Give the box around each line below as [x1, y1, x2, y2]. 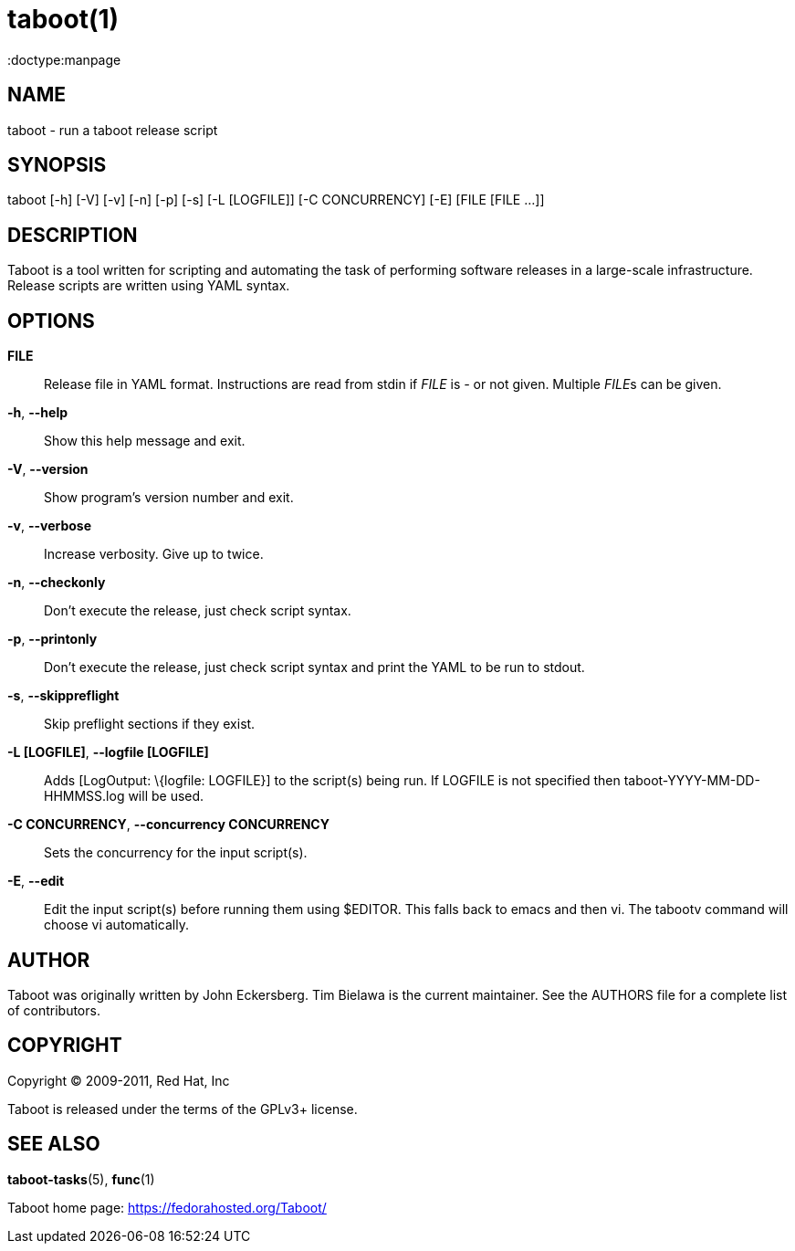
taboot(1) [7, 4, 120, 35]
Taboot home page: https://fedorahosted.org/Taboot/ [7, 1199, 327, 1215]
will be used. [128, 788, 204, 804]
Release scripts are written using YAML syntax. [7, 278, 290, 294]
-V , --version [7, 461, 89, 478]
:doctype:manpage [7, 51, 121, 68]
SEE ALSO [7, 1132, 100, 1156]
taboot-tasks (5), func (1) [7, 1171, 155, 1187]
